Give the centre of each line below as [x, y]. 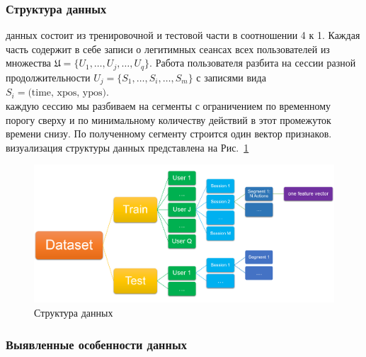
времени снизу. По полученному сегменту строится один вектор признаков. [169, 134]
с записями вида [231, 77]
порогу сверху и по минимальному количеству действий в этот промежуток [168, 119]
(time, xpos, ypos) [67, 93]
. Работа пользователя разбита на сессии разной [253, 63]
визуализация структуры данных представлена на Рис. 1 [127, 147]
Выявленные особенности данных [96, 344]
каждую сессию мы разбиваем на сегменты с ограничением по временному [168, 105]
